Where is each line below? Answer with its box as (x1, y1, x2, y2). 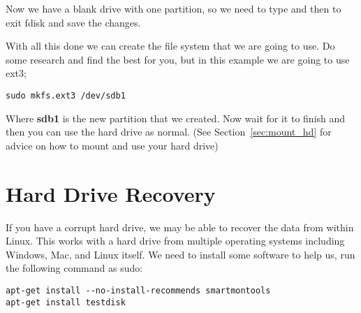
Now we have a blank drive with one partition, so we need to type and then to (6, 1, 341, 15)
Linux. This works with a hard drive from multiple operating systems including (6, 233, 345, 248)
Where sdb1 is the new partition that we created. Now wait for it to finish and (6, 110, 346, 125)
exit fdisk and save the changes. (6, 15, 141, 29)
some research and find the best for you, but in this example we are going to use (6, 52, 350, 66)
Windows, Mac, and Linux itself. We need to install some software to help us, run (6, 247, 355, 261)
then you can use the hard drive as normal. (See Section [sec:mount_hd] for (6, 124, 332, 139)
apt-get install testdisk (6, 297, 126, 307)
